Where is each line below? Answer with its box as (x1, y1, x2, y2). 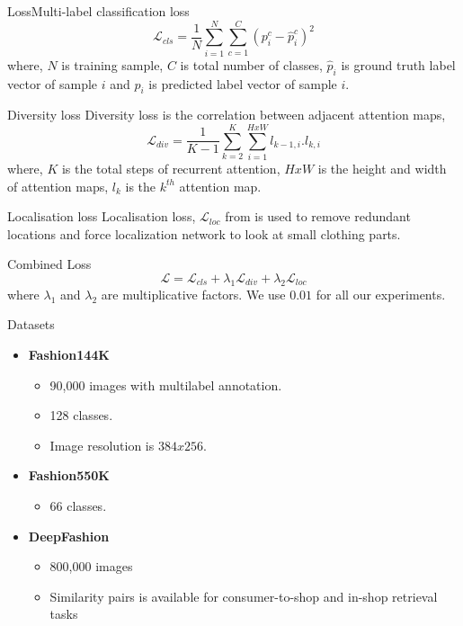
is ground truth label (341, 55, 456, 74)
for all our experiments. (316, 284, 446, 303)
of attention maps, (7, 176, 109, 195)
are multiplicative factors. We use (101, 284, 286, 303)
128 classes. (49, 406, 113, 425)
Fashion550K (28, 466, 110, 485)
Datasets (7, 315, 55, 334)
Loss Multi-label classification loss (7, 2, 190, 20)
